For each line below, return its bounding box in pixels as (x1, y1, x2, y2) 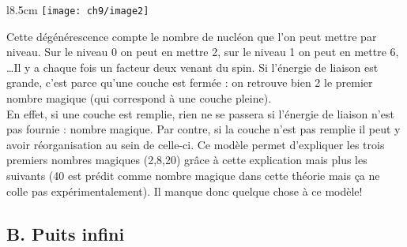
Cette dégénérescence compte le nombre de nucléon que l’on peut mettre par (6, 28, 377, 44)
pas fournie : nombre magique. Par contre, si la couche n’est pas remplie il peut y (6, 121, 401, 137)
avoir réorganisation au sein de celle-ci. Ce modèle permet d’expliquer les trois (6, 136, 385, 152)
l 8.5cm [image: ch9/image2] (6, 2, 149, 17)
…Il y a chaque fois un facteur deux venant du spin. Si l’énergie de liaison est (6, 58, 379, 75)
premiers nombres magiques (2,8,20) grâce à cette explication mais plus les (6, 152, 367, 168)
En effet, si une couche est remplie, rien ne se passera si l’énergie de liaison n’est (6, 105, 394, 122)
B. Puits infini (6, 221, 125, 245)
